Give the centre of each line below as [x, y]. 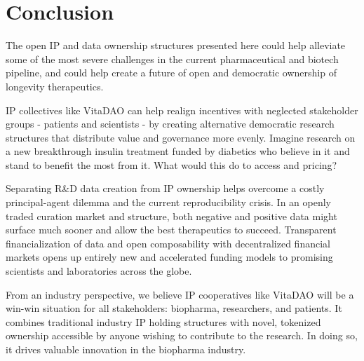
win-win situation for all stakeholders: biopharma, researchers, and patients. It [174, 308]
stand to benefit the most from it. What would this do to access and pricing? [171, 164]
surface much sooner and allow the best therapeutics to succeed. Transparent [171, 230]
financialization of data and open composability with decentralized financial [168, 243]
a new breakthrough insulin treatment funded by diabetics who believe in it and [178, 151]
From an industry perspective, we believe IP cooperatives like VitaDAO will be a [180, 294]
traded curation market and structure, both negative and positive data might [171, 216]
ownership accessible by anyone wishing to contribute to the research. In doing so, [182, 335]
